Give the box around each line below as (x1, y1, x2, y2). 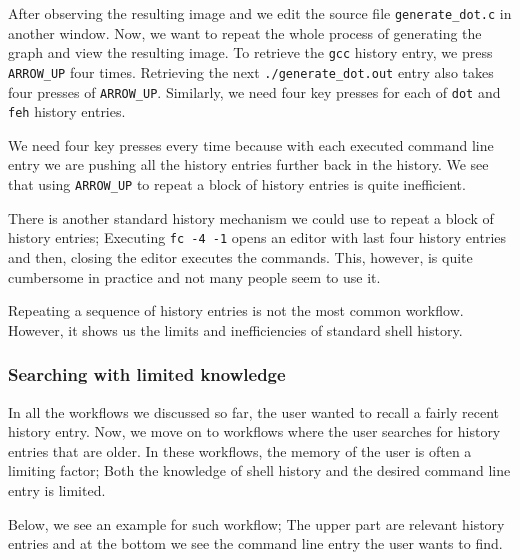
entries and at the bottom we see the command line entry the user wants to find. (8, 533, 503, 554)
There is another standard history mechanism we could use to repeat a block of (8, 207, 494, 228)
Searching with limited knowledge (8, 362, 286, 387)
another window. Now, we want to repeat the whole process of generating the (8, 22, 482, 43)
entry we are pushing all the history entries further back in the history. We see (8, 154, 489, 175)
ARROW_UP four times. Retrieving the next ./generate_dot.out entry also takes (8, 61, 494, 82)
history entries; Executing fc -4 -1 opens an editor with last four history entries (8, 227, 507, 248)
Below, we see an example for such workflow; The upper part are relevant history (8, 513, 505, 534)
